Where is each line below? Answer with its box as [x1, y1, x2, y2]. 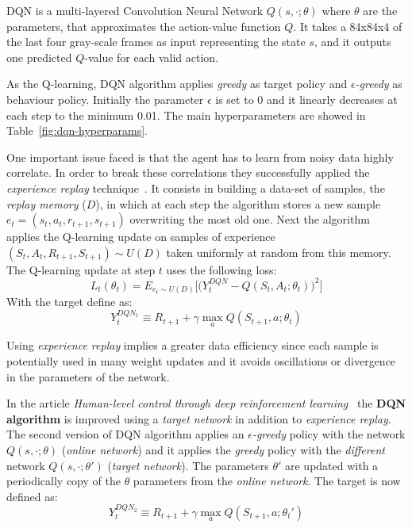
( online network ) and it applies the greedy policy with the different [61, 441, 385, 457]
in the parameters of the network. [6, 368, 170, 385]
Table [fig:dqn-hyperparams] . [6, 122, 148, 139]
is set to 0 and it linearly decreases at [215, 90, 398, 107]
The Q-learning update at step [6, 261, 156, 277]
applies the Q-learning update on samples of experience [6, 228, 275, 245]
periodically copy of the [6, 473, 121, 489]
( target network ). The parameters [107, 457, 269, 473]
